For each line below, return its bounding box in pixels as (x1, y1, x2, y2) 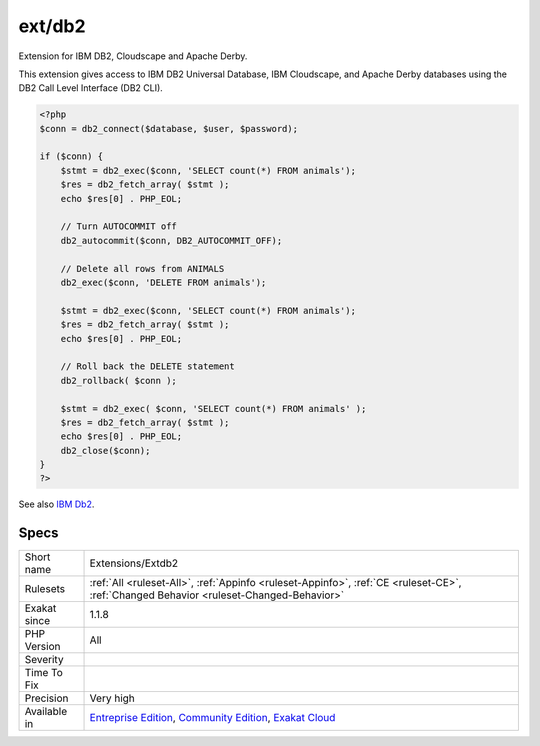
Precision (24, 691, 69, 705)
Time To (24, 666, 64, 680)
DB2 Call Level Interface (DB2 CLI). (18, 82, 164, 94)
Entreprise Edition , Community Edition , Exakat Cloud (89, 711, 336, 725)
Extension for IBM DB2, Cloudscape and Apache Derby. (18, 50, 248, 62)
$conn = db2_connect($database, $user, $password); (39, 123, 299, 134)
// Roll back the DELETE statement (60, 361, 235, 372)
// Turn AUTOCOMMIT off (60, 221, 177, 232)
